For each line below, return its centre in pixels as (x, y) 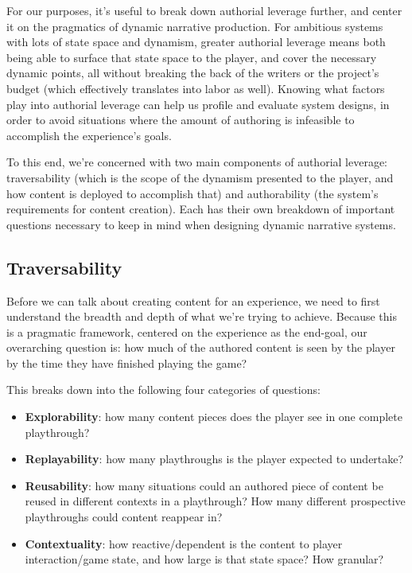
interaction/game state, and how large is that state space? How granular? (204, 559)
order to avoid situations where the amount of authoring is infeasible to (181, 120)
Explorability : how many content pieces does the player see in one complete (214, 417)
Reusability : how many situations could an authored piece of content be (204, 485)
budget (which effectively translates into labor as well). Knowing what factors (196, 88)
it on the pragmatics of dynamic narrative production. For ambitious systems (195, 26)
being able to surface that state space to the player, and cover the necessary (192, 57)
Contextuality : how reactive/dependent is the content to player (184, 543)
